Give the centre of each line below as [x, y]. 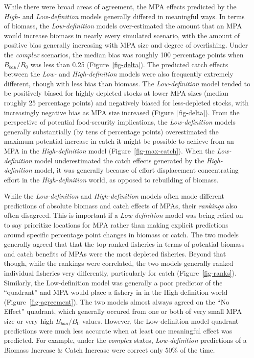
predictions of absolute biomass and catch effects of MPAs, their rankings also [121, 205]
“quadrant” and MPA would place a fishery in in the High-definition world [116, 292]
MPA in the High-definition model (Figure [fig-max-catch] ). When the [109, 150]
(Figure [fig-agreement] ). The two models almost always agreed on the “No [117, 301]
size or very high [29, 321]
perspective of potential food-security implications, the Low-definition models [120, 122]
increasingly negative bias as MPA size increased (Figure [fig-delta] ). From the [122, 112]
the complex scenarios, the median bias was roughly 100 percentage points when [124, 54]
